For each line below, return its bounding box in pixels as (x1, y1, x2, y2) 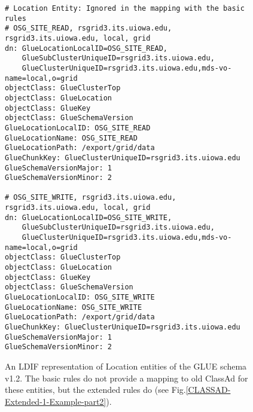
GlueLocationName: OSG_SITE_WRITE (5, 303, 142, 312)
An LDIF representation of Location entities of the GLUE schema (5, 359, 247, 372)
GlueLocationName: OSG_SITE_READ (5, 133, 138, 142)
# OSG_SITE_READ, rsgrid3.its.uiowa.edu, (5, 24, 172, 33)
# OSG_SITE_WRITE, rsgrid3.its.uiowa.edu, (5, 193, 176, 202)
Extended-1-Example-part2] (5, 395, 106, 407)
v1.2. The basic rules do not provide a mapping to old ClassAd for (5, 371, 248, 384)
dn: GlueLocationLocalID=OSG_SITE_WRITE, (5, 213, 172, 222)
